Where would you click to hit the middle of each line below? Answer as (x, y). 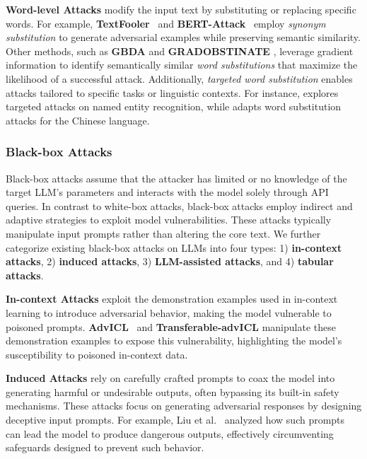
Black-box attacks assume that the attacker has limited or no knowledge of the (176, 178)
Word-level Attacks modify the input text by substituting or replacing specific (181, 9)
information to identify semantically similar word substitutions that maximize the (182, 65)
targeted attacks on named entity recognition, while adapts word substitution (174, 106)
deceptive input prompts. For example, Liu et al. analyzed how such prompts (175, 420)
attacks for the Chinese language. (78, 120)
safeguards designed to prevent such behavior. (105, 447)
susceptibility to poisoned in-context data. (97, 354)
